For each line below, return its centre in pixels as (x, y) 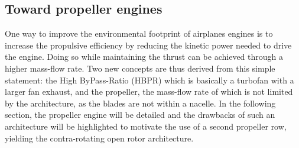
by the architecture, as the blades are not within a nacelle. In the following (140, 103)
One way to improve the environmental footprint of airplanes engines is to (139, 33)
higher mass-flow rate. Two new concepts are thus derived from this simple (140, 68)
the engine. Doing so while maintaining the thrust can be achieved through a (144, 57)
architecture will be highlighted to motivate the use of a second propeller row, (146, 126)
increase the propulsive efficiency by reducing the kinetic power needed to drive (148, 45)
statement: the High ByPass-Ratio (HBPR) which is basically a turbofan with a (149, 80)
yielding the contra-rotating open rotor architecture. (99, 138)
